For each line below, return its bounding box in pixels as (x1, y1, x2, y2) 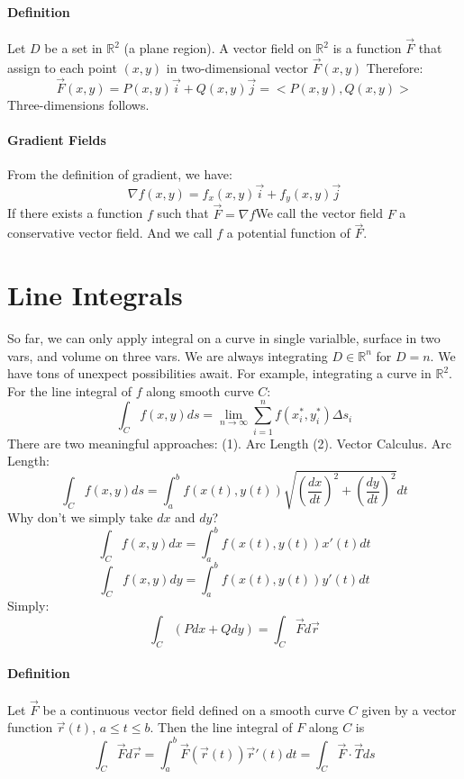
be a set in (44, 39, 103, 58)
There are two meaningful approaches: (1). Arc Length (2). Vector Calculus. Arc (7, 433, 451, 452)
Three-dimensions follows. (7, 95, 150, 113)
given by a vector (361, 700, 457, 719)
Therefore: (366, 58, 423, 77)
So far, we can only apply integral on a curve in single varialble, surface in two (7, 329, 441, 348)
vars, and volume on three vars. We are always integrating (7, 346, 328, 365)
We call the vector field (255, 204, 383, 222)
